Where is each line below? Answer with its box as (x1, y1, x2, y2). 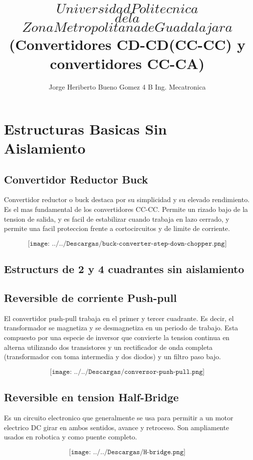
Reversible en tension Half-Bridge (4, 390, 179, 405)
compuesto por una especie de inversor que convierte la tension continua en (4, 332, 230, 343)
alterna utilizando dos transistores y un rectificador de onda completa (4, 342, 213, 352)
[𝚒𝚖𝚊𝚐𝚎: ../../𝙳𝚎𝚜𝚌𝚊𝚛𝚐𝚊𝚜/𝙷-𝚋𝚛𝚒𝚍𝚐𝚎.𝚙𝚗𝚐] (69, 448, 185, 456)
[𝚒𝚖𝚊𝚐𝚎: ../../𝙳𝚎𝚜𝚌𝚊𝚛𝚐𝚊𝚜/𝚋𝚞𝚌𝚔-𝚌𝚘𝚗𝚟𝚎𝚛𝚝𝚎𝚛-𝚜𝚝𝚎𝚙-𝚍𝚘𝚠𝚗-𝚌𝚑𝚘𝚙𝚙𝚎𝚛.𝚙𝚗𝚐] (27, 240, 227, 247)
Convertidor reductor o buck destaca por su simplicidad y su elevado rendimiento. (4, 194, 250, 205)
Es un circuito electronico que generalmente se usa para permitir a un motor (4, 413, 233, 423)
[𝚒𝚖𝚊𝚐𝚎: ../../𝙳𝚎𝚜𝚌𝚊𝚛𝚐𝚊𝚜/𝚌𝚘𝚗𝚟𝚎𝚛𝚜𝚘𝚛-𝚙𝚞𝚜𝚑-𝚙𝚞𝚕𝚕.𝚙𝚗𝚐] (49, 368, 205, 375)
